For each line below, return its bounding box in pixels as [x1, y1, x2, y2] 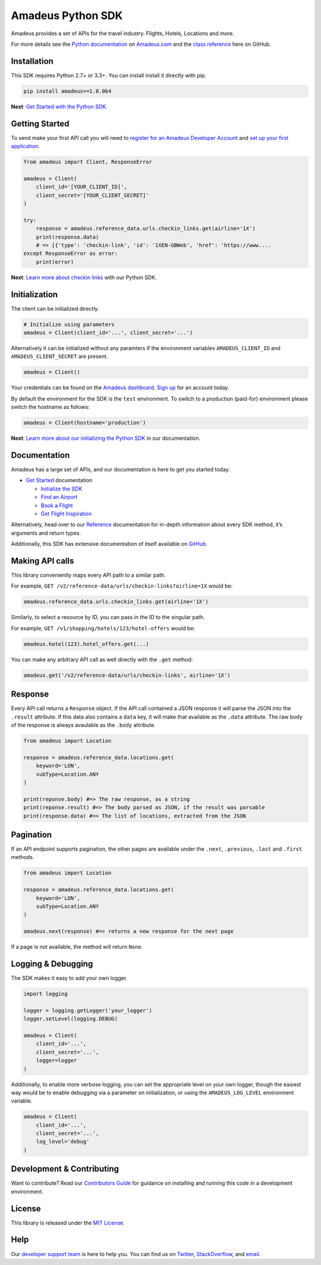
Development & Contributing [11, 1164, 119, 1174]
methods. [11, 854, 34, 861]
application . [11, 143, 40, 150]
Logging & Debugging [11, 958, 93, 969]
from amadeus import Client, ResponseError [23, 158, 153, 165]
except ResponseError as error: [23, 250, 118, 257]
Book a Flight [40, 502, 73, 509]
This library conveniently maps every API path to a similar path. [11, 571, 166, 579]
